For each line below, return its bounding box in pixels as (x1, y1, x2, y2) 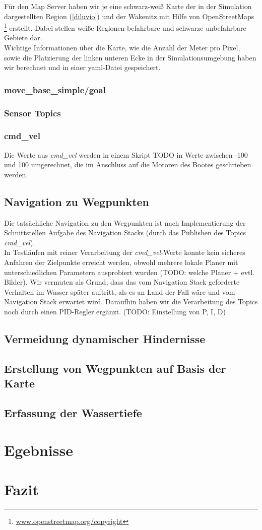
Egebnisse (4, 439, 73, 460)
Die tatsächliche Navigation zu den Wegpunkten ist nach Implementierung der (4, 217, 246, 228)
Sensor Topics (4, 106, 61, 119)
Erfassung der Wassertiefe (4, 405, 142, 420)
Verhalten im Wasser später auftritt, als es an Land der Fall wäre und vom (4, 286, 235, 297)
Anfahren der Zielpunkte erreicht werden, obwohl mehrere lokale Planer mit (4, 257, 238, 268)
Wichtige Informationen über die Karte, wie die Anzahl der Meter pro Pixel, (4, 42, 240, 53)
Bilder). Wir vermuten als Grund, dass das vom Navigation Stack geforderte (4, 277, 240, 287)
